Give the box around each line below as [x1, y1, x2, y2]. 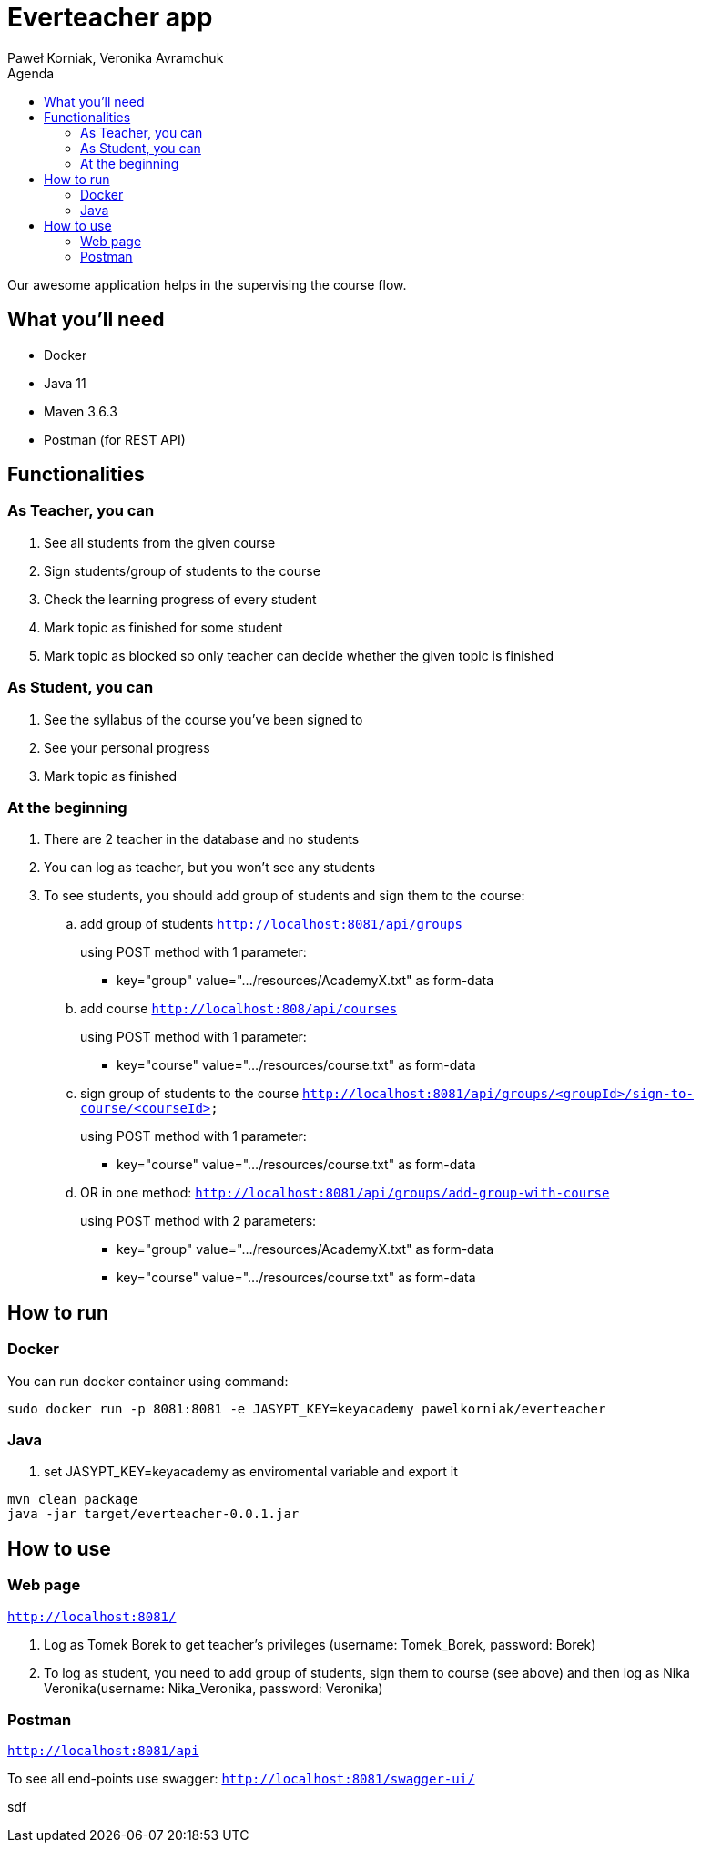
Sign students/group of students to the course [44, 562, 320, 579]
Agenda [7, 65, 55, 81]
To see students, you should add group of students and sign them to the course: [44, 888, 525, 904]
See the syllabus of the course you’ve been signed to [44, 711, 363, 727]
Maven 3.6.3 [44, 403, 117, 419]
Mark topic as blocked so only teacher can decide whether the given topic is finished [44, 647, 554, 663]
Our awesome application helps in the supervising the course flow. [7, 276, 407, 293]
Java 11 [44, 375, 86, 391]
